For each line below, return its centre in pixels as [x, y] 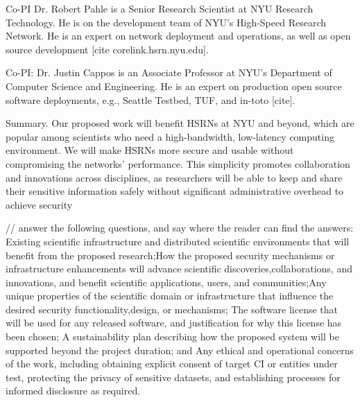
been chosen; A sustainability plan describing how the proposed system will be [172, 337]
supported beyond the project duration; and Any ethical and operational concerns [180, 350]
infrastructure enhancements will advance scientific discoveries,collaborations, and [179, 269]
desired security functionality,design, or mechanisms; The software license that [172, 309]
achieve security [39, 204]
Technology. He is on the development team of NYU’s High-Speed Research [166, 22]
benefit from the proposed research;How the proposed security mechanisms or [170, 255]
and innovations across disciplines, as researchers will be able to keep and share [174, 177]
